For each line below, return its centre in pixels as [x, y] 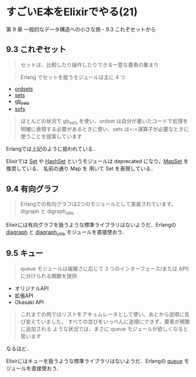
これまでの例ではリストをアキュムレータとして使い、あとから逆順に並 [105, 314]
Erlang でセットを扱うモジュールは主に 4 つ [73, 77]
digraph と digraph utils [47, 212]
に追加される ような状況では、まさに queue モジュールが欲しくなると [104, 328]
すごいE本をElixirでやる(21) [72, 12]
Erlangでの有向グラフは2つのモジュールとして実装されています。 [98, 204]
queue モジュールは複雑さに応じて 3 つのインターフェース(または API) [104, 268]
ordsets [24, 89]
